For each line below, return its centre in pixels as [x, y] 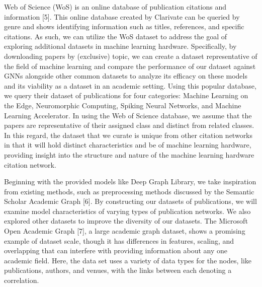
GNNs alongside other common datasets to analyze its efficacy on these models [126, 76]
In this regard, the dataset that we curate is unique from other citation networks [128, 135]
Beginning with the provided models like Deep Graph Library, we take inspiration [130, 182]
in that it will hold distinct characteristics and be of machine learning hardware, [128, 145]
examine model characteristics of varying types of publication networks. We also [127, 211]
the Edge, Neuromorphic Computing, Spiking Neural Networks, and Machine [123, 105]
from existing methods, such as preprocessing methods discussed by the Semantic [129, 191]
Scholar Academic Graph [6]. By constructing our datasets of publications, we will [130, 201]
